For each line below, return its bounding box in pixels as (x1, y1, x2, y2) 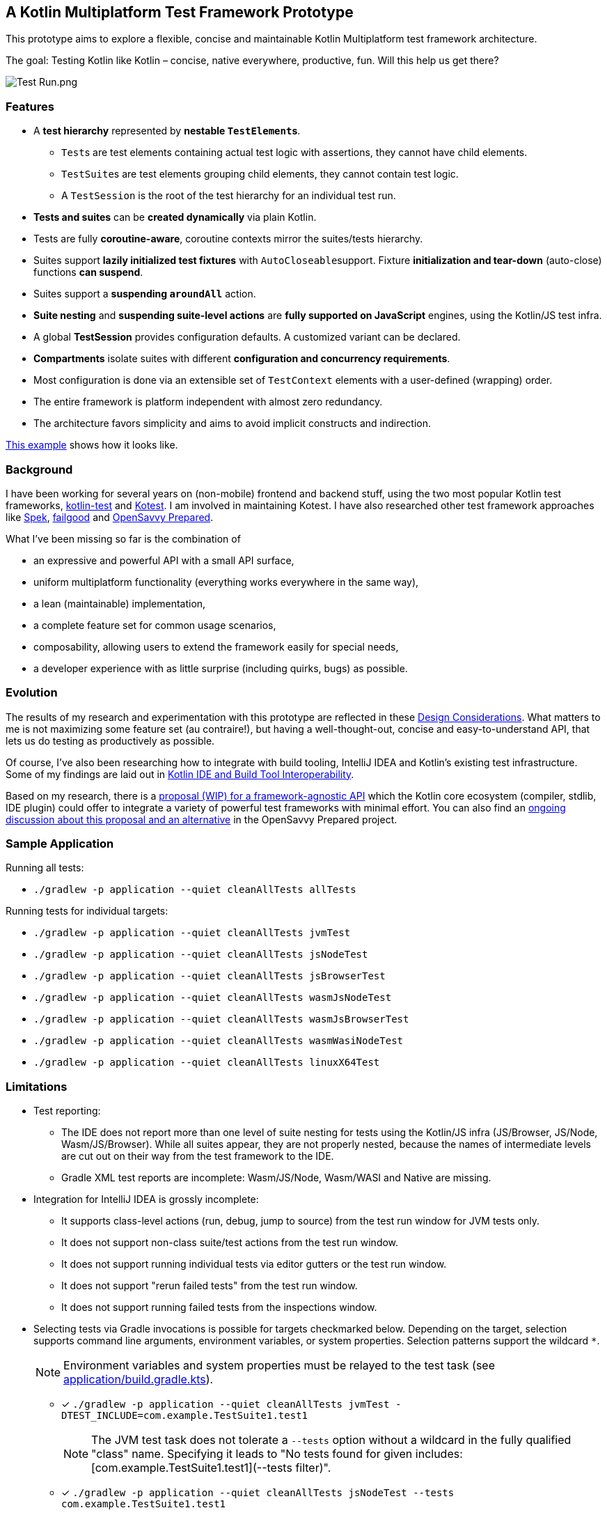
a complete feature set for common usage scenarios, (33, 619, 276, 631)
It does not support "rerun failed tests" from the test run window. (61, 1280, 358, 1292)
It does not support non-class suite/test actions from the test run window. (61, 1236, 399, 1249)
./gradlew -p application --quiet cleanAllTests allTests (33, 884, 356, 896)
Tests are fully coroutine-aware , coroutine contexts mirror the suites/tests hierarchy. (33, 233, 423, 245)
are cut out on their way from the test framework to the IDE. (61, 1150, 334, 1163)
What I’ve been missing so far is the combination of (6, 532, 241, 545)
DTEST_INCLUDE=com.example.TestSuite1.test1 (61, 1410, 308, 1422)
